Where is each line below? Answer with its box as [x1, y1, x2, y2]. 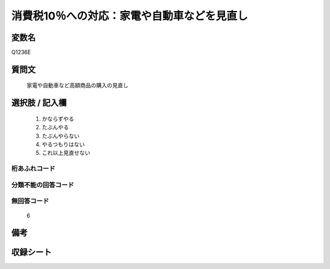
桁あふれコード [11, 165, 56, 173]
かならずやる [42, 115, 75, 122]
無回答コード [11, 197, 50, 206]
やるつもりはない [42, 141, 85, 148]
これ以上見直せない [42, 149, 90, 157]
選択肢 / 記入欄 [11, 98, 67, 108]
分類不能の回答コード [11, 181, 75, 189]
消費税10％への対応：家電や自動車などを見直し [11, 9, 248, 23]
